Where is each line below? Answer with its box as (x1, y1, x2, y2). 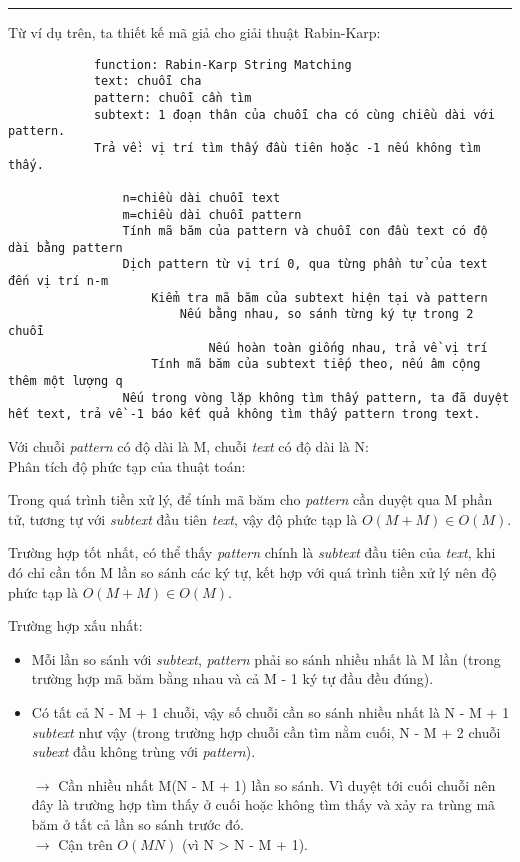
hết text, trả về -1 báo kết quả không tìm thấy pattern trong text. (8, 407, 481, 422)
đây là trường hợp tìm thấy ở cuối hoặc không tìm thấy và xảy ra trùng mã (31, 794, 496, 815)
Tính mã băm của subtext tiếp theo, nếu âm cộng (151, 357, 481, 372)
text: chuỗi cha (93, 74, 202, 89)
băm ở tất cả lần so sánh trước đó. (31, 813, 244, 834)
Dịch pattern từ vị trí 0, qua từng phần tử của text (122, 257, 488, 272)
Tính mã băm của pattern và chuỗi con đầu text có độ (122, 224, 488, 239)
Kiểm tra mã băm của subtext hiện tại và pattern (151, 290, 488, 305)
